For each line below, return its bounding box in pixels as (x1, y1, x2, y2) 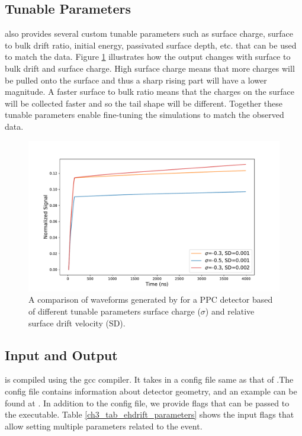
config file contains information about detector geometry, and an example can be (5, 384, 297, 397)
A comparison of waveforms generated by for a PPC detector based (28, 293, 273, 306)
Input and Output (5, 345, 118, 364)
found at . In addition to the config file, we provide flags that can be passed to (5, 396, 290, 409)
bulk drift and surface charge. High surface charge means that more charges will (5, 62, 295, 74)
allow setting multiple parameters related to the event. (5, 419, 203, 432)
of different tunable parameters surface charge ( (28, 304, 201, 317)
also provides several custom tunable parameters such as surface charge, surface (5, 27, 294, 40)
